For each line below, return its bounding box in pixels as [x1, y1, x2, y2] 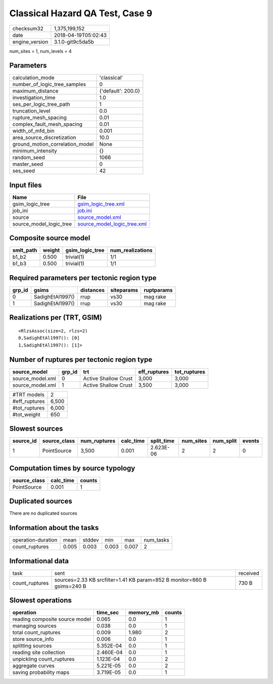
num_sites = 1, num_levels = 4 [9, 48, 72, 54]
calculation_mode [12, 74, 55, 81]
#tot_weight [12, 411, 40, 418]
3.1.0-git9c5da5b [54, 38, 95, 45]
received [238, 569, 260, 577]
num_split [212, 437, 237, 444]
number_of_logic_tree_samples [12, 81, 86, 88]
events [242, 437, 260, 444]
